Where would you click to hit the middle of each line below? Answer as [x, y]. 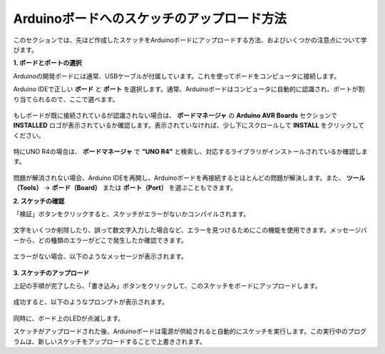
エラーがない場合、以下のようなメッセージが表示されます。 [101, 256]
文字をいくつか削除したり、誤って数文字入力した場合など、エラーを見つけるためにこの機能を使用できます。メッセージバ [190, 230]
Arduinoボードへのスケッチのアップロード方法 [150, 19]
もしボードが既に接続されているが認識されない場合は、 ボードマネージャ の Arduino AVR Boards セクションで [175, 115]
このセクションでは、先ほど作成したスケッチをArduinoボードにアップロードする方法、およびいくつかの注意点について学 [190, 40]
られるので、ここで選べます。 [75, 99]
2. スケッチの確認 [39, 201]
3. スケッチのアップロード [51, 273]
